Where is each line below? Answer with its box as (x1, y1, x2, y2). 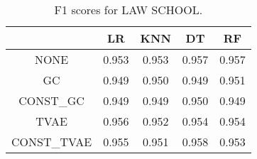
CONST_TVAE (11, 133, 92, 150)
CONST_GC (18, 92, 84, 109)
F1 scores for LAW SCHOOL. (54, 1, 203, 18)
